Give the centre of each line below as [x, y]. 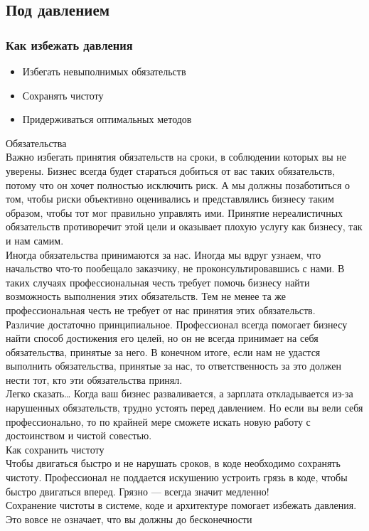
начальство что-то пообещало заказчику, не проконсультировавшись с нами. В [175, 268]
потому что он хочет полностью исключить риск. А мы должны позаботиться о [178, 184]
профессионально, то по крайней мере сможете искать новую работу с [158, 421]
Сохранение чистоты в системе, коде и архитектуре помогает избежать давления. [181, 505]
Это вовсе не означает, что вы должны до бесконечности [129, 519]
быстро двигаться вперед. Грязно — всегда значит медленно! [138, 491]
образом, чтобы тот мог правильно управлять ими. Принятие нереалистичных [175, 212]
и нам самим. [35, 240]
